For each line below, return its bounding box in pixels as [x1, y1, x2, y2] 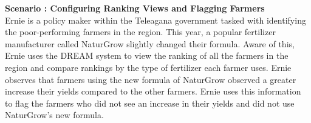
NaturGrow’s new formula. [5, 108, 104, 121]
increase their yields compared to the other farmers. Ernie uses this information [5, 85, 301, 98]
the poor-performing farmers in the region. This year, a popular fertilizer [5, 25, 276, 38]
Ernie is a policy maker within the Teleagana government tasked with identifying [5, 13, 306, 26]
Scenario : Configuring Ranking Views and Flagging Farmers [5, 2, 265, 14]
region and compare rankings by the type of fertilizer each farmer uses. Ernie [5, 61, 292, 73]
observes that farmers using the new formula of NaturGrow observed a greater [5, 73, 296, 85]
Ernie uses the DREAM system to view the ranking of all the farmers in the [5, 49, 289, 62]
